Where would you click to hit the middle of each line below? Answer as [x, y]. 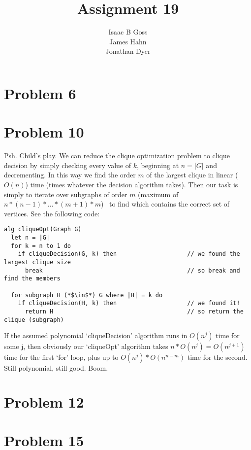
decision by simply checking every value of [68, 165]
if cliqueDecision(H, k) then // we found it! [129, 303]
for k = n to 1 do [41, 246]
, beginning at [158, 165]
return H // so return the [134, 311]
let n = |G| [31, 238]
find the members [32, 279]
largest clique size [38, 262]
